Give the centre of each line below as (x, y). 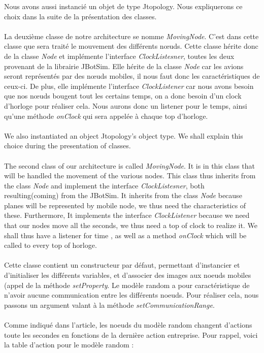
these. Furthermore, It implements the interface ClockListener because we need (127, 215)
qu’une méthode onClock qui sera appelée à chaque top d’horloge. (106, 116)
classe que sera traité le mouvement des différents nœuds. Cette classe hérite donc (131, 46)
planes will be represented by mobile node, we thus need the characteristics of (125, 205)
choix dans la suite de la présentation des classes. (80, 16)
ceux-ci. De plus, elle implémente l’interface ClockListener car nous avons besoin (129, 86)
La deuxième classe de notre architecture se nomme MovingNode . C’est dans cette (131, 36)
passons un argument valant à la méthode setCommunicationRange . (109, 304)
